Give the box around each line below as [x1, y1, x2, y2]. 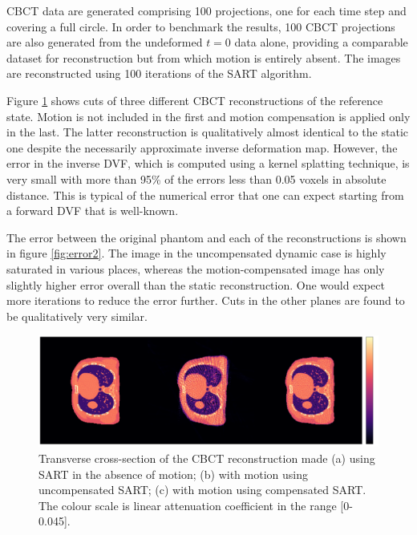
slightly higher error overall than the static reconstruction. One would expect [6, 276, 385, 293]
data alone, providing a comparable [234, 34, 408, 51]
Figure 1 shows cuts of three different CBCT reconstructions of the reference [6, 91, 383, 108]
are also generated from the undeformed [6, 34, 203, 51]
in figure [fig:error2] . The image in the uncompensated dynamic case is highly [6, 245, 387, 261]
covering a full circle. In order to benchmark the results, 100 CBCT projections [6, 18, 395, 34]
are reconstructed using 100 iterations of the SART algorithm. [6, 65, 312, 82]
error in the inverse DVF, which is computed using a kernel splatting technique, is [6, 155, 410, 172]
